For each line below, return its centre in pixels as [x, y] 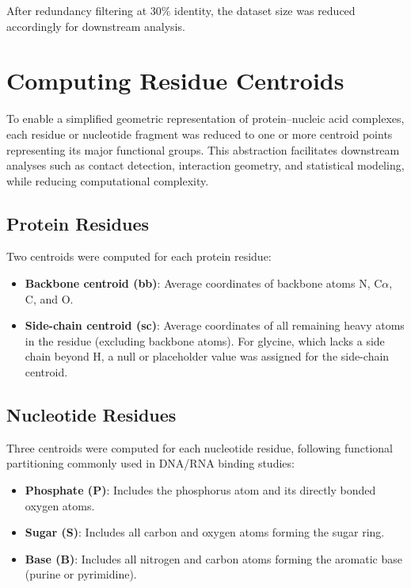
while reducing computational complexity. [108, 180]
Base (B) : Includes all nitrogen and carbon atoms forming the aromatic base [213, 558]
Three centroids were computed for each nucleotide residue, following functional [200, 447]
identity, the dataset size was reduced [265, 10]
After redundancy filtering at [77, 10]
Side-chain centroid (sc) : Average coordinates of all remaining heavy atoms [215, 325]
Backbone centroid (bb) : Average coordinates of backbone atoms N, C [204, 283]
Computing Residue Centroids [175, 80]
